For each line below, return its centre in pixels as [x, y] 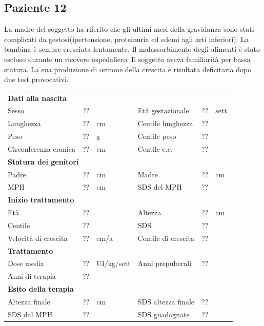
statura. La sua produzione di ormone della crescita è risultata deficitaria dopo [128, 69]
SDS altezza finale [166, 302]
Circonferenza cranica [42, 148]
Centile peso [157, 136]
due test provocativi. [36, 79]
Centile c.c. [155, 148]
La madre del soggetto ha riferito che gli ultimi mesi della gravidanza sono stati [129, 29]
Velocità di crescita [38, 238]
